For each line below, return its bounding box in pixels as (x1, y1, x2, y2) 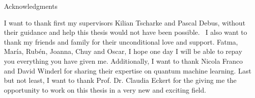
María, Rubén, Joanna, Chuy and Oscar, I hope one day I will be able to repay (4, 46, 242, 56)
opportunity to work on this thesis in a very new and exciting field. (4, 84, 206, 95)
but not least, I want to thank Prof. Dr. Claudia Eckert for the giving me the (4, 75, 237, 85)
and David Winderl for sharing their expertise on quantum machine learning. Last (4, 65, 252, 75)
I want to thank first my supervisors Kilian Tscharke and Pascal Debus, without (4, 17, 246, 27)
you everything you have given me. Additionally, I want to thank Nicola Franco (4, 55, 243, 66)
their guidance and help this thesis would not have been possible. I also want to (4, 27, 247, 37)
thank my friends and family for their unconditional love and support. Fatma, (4, 36, 238, 47)
